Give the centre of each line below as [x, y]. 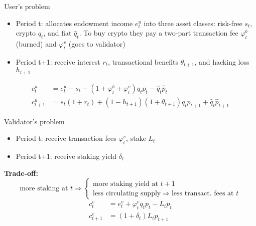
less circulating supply [127, 193]
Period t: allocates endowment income [74, 23]
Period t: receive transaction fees [66, 138]
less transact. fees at [203, 193]
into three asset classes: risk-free [193, 23]
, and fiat [57, 33]
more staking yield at [125, 184]
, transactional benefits [143, 61]
